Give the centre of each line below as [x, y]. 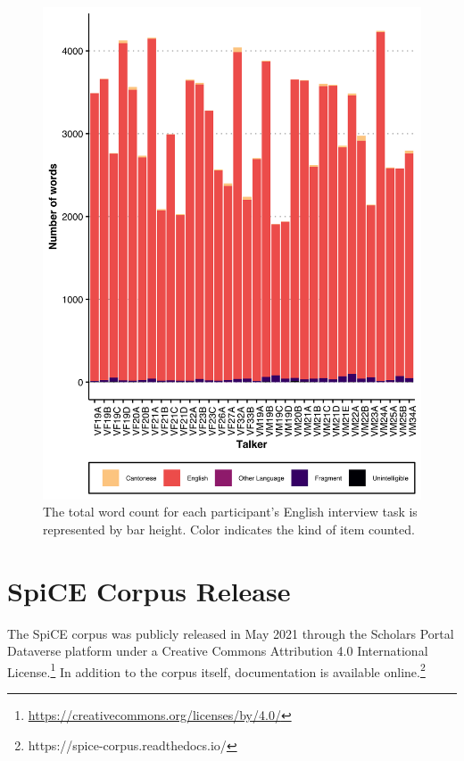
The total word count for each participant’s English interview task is [230, 512]
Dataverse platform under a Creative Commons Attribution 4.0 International [218, 651]
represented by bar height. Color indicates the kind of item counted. [229, 529]
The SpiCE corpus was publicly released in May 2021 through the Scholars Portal [231, 633]
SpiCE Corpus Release [149, 590]
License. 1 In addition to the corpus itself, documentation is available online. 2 [216, 670]
